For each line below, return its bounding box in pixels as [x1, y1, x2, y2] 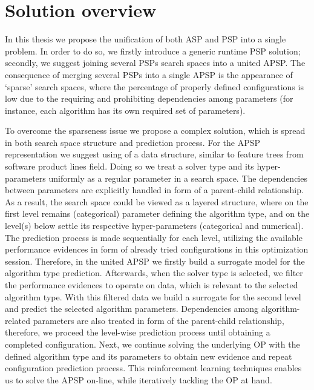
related [5, 314, 31, 326]
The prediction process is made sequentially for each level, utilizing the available [5, 231, 303, 243]
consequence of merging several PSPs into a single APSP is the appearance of [5, 68, 293, 81]
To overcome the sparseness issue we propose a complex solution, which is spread [5, 124, 306, 137]
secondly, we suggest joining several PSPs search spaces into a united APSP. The [5, 56, 306, 69]
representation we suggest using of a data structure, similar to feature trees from [5, 148, 304, 160]
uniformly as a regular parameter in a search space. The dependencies [48, 171, 307, 184]
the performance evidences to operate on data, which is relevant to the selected [5, 279, 298, 291]
